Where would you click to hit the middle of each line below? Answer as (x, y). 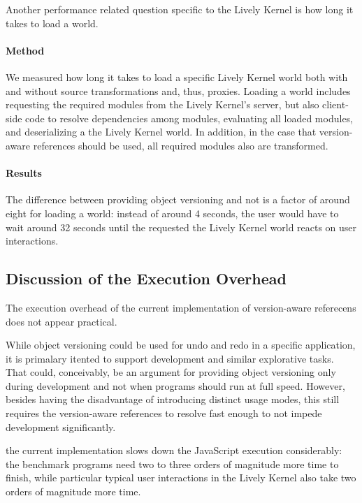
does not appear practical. (61, 321)
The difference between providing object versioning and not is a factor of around (178, 199)
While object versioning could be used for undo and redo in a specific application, (181, 345)
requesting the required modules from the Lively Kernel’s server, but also (162, 104)
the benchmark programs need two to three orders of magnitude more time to (172, 464)
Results (24, 173)
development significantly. (61, 427)
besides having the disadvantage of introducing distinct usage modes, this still (173, 399)
